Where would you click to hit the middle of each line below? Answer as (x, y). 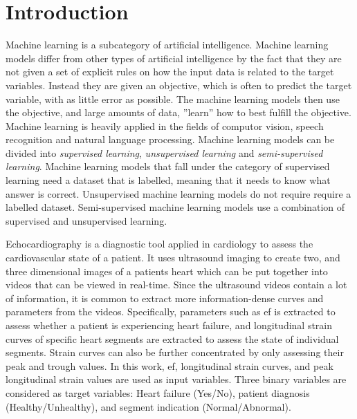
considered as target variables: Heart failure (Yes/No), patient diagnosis (158, 392)
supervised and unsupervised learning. (86, 220)
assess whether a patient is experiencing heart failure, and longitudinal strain (169, 325)
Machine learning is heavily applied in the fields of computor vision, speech (165, 125)
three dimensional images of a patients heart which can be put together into (167, 271)
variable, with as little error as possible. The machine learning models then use (173, 99)
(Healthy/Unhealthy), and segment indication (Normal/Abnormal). (148, 406)
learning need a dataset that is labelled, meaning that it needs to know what (168, 180)
